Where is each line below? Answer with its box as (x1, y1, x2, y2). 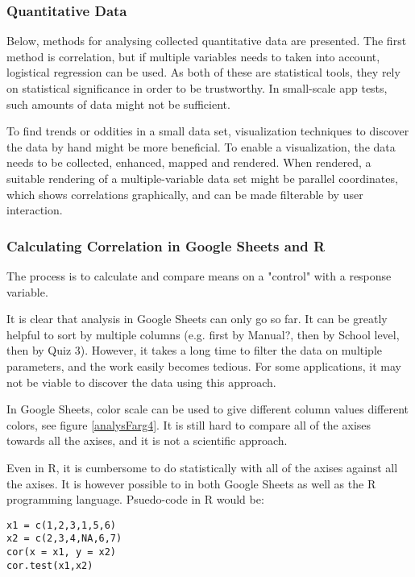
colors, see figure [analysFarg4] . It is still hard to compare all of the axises (6, 416, 371, 433)
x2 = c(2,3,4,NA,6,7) (6, 533, 122, 545)
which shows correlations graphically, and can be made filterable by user (6, 185, 363, 202)
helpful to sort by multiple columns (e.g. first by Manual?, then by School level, (6, 326, 400, 342)
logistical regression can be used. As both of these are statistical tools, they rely (6, 64, 400, 81)
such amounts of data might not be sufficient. (6, 95, 230, 112)
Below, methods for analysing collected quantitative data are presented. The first (6, 32, 407, 49)
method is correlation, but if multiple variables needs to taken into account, (6, 48, 380, 64)
